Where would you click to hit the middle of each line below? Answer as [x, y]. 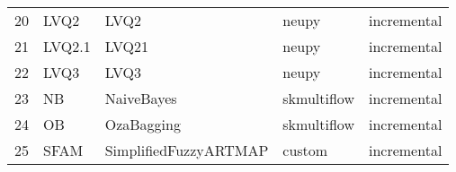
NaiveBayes [141, 98]
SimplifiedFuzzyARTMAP [187, 150]
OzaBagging [143, 124]
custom [305, 150]
